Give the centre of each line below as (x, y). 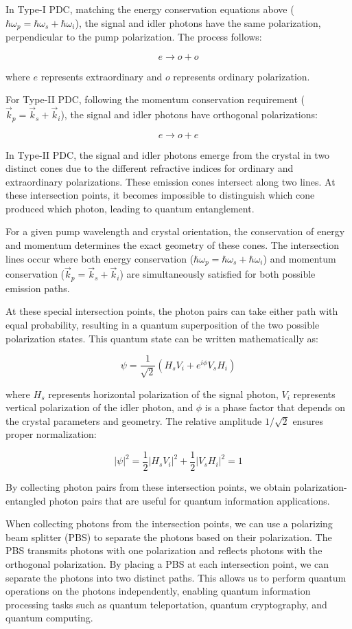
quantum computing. (49, 618)
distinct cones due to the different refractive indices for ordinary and (150, 168)
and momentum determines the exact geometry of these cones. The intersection (173, 245)
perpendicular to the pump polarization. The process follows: (134, 37)
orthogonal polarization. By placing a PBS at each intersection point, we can (167, 564)
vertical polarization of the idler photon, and (99, 407)
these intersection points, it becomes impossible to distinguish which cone (160, 195)
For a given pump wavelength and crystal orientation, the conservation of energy (175, 231)
